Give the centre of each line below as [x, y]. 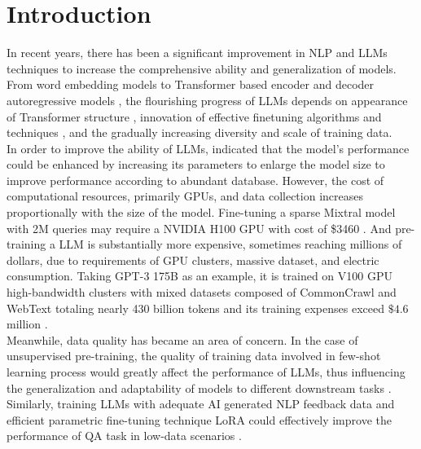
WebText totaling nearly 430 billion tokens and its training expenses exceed [195, 308]
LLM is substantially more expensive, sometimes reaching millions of [230, 244]
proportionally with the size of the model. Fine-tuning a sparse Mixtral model [201, 212]
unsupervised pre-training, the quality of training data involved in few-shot [194, 356]
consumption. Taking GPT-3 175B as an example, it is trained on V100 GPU [200, 276]
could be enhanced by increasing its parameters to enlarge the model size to [196, 164]
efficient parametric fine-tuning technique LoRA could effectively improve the [199, 419]
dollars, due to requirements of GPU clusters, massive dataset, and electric [193, 260]
